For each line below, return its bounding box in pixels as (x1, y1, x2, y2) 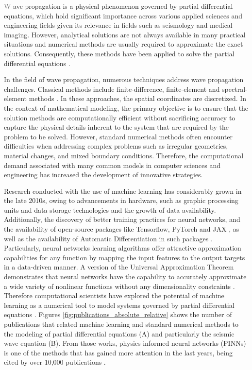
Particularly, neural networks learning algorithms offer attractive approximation (4, 243, 241, 253)
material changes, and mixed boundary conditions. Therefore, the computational (4, 150, 244, 160)
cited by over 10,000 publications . (4, 357, 106, 367)
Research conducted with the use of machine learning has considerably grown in (4, 185, 242, 196)
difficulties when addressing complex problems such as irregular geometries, (4, 141, 228, 151)
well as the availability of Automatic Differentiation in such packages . (4, 233, 213, 243)
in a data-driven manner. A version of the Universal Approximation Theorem (4, 262, 234, 272)
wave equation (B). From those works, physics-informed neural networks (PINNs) (4, 338, 246, 348)
